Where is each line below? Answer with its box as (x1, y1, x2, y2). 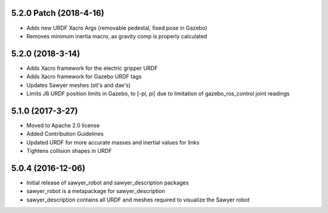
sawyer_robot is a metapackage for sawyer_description (26, 188, 165, 195)
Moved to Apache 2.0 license (26, 121, 100, 129)
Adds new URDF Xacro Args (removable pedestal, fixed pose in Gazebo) (26, 24, 208, 32)
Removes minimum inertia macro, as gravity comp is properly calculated (26, 32, 208, 39)
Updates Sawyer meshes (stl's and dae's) (26, 81, 131, 89)
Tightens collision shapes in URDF (26, 147, 112, 155)
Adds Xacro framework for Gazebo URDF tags (26, 73, 142, 80)
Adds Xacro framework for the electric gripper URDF (26, 64, 158, 72)
